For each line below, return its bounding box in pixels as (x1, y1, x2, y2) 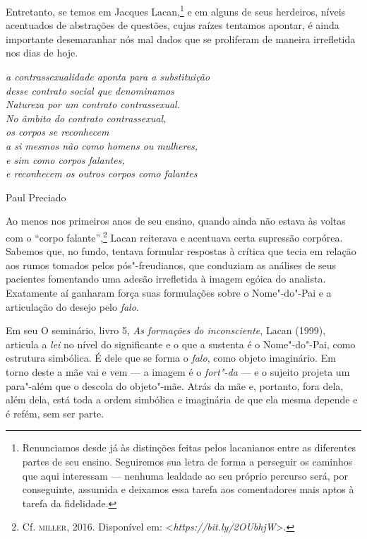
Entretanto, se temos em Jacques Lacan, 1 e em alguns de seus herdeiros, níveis (6, 2, 346, 18)
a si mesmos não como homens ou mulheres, (6, 138, 198, 153)
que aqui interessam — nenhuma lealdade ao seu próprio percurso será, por (22, 468, 348, 482)
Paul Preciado (6, 189, 66, 204)
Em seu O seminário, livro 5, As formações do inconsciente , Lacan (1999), (6, 323, 326, 338)
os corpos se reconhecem (6, 124, 109, 139)
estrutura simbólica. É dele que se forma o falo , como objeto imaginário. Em (6, 350, 336, 365)
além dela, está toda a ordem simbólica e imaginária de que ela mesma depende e (6, 392, 358, 407)
